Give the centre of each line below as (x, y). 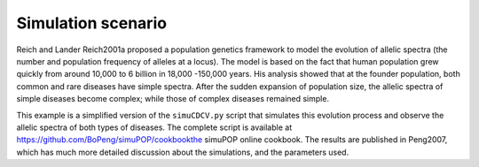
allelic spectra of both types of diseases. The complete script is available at (154, 127)
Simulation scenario (92, 23)
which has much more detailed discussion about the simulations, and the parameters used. (183, 152)
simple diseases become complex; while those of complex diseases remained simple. (173, 99)
